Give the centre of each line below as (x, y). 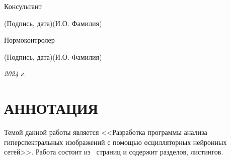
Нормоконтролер (29, 40)
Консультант (23, 6)
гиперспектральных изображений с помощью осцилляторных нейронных (115, 142)
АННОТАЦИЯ (51, 108)
